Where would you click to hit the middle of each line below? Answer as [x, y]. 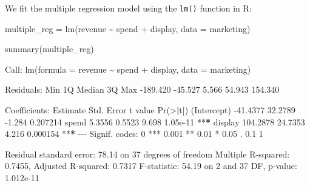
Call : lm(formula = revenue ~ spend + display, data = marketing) [128, 69]
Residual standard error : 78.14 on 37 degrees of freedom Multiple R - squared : [147, 154]
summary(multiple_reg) [49, 49]
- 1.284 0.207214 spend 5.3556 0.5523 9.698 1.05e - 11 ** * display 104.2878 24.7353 [155, 121]
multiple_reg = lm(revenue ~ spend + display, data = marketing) [128, 28]
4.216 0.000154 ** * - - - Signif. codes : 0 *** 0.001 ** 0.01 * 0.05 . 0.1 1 [134, 134]
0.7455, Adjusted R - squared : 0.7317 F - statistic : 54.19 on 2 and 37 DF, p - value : [151, 166]
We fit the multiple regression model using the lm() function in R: [128, 8]
